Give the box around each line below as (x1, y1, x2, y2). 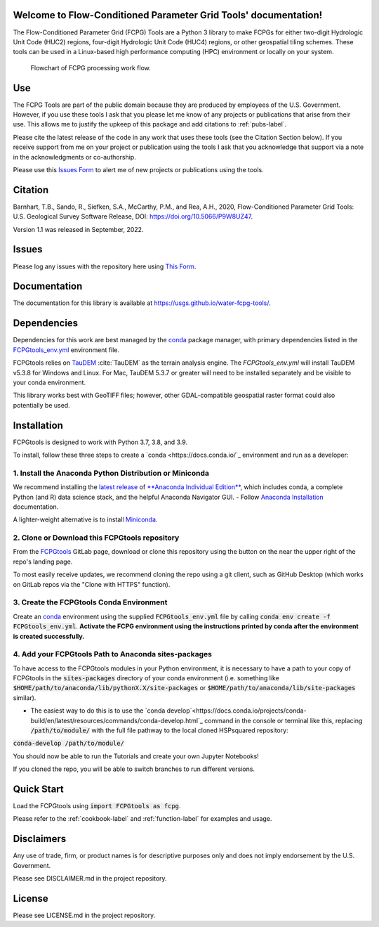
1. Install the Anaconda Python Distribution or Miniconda (13, 468, 210, 478)
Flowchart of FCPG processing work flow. (30, 63, 151, 72)
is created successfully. (13, 632, 85, 640)
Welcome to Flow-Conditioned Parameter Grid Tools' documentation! (13, 9, 323, 21)
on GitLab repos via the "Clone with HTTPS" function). (13, 580, 171, 588)
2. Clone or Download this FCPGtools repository (13, 533, 180, 543)
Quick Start (13, 784, 64, 795)
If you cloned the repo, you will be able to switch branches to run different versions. (13, 765, 255, 773)
